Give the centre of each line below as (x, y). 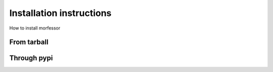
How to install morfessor (35, 28)
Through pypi (31, 58)
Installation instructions (60, 13)
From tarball (29, 42)
